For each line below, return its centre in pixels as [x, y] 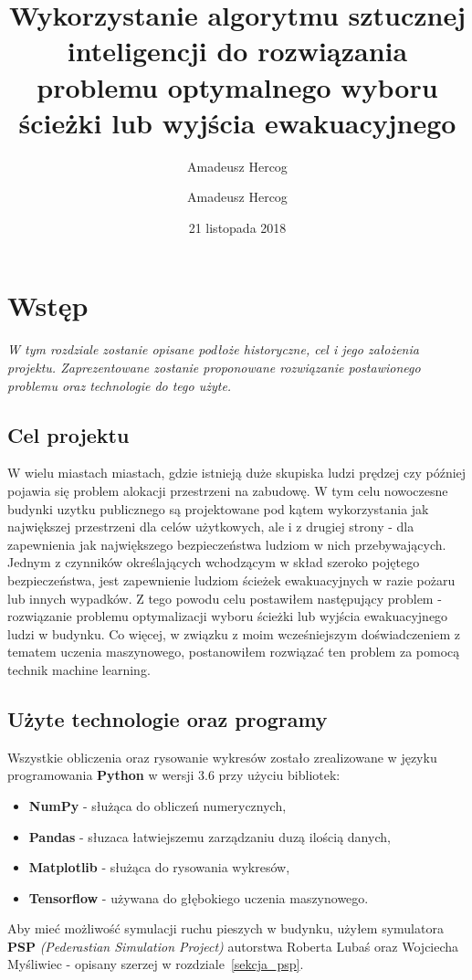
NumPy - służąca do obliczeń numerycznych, [157, 805]
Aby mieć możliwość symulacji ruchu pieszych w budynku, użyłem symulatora [226, 928]
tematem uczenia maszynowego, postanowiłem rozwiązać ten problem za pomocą [234, 652]
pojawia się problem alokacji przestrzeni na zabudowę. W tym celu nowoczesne [228, 490]
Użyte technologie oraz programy [168, 718]
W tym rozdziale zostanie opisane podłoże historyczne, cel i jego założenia [213, 349]
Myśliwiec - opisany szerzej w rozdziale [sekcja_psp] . [156, 964]
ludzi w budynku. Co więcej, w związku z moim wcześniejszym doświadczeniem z [234, 633]
